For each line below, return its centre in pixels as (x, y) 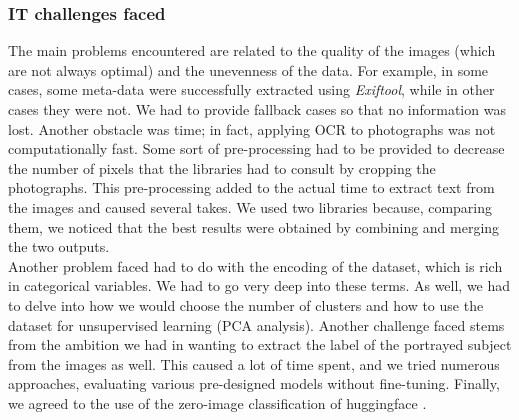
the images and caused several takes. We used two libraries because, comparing (250, 206)
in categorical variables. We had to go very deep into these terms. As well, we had (259, 285)
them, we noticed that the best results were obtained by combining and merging (254, 226)
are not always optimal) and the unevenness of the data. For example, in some (248, 69)
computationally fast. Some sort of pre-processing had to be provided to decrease (256, 148)
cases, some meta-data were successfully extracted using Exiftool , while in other (251, 89)
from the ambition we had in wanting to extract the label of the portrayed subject (260, 344)
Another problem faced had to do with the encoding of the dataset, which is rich (255, 265)
